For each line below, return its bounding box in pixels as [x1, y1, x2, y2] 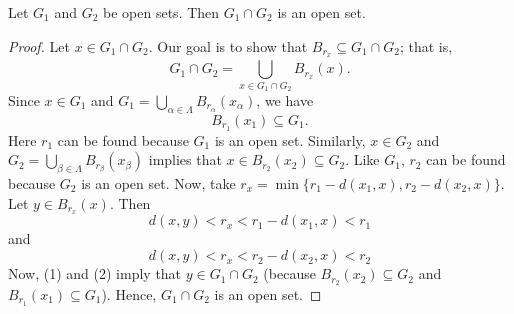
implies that [148, 149, 222, 170]
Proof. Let [8, 35, 70, 56]
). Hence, [101, 283, 157, 304]
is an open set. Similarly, [214, 129, 366, 150]
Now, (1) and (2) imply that [8, 263, 182, 284]
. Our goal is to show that [148, 35, 308, 56]
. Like [345, 149, 380, 170]
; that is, [399, 35, 453, 56]
